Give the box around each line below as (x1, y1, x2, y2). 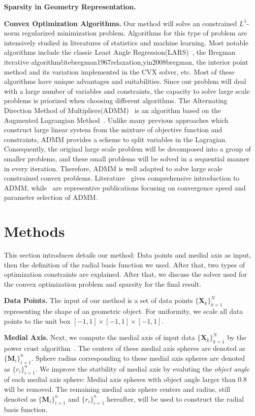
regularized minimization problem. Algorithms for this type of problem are (22, 28, 247, 38)
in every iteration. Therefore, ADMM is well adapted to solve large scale (4, 163, 223, 173)
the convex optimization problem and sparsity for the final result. (4, 278, 201, 289)
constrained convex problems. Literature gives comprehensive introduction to (4, 173, 240, 183)
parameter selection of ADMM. (4, 192, 98, 202)
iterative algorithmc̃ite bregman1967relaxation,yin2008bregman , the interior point (4, 56, 249, 67)
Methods (4, 221, 65, 241)
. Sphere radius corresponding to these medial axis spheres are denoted (31, 352, 245, 363)
